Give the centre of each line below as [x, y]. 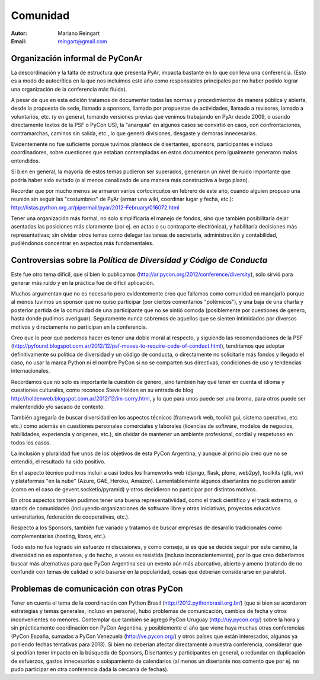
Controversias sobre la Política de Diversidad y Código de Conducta [139, 260]
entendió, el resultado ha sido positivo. [58, 462]
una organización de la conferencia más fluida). [69, 89]
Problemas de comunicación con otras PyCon [97, 588]
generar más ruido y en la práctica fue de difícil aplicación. [83, 282]
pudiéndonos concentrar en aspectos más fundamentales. [82, 243]
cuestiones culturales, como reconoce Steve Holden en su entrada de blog [102, 390]
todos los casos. [31, 443]
